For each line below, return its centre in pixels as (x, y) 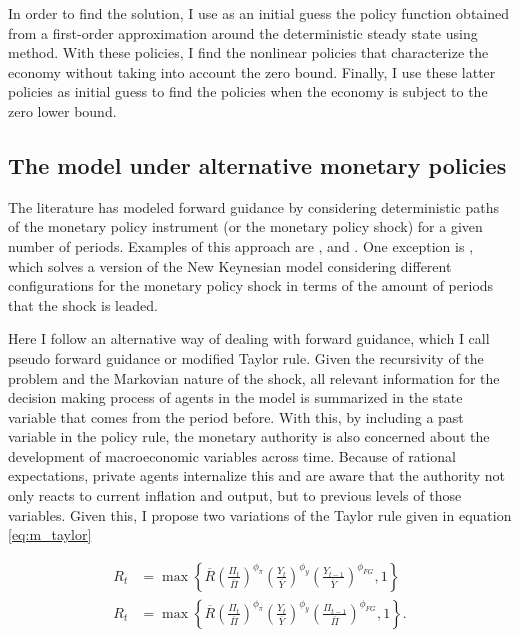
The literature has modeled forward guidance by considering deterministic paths (253, 206)
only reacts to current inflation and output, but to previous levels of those (235, 495)
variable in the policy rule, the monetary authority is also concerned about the (249, 436)
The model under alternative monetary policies (257, 164)
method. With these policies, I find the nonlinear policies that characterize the (248, 52)
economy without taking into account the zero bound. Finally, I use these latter (252, 71)
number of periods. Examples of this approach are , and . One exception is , (241, 245)
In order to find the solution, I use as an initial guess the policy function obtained (259, 13)
